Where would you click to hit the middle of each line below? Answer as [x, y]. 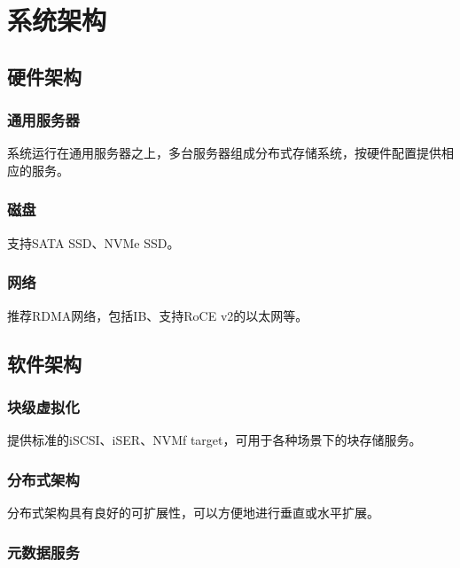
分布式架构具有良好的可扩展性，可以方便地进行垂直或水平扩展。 [193, 512]
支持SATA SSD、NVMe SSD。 [94, 242]
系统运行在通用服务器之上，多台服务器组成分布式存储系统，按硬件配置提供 [224, 153]
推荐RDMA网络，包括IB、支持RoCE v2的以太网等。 [158, 315]
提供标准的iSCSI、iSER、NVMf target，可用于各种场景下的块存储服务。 [214, 440]
